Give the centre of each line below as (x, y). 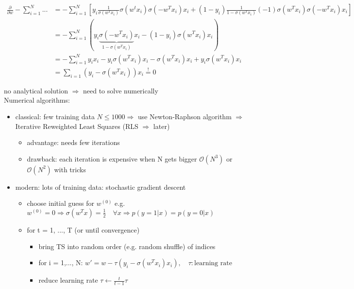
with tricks (70, 169)
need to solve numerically (121, 90)
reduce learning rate (68, 280)
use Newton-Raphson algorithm (185, 116)
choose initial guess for (60, 203)
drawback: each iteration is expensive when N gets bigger (112, 158)
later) (161, 126)
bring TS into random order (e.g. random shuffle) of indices (127, 246)
